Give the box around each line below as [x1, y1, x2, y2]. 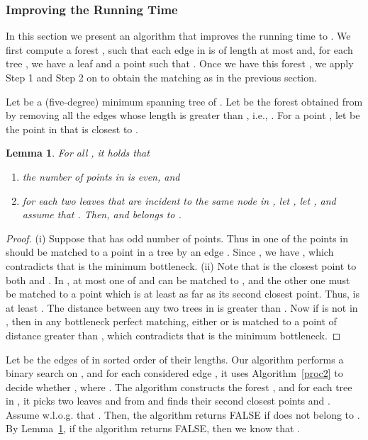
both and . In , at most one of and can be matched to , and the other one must [6, 272, 350, 287]
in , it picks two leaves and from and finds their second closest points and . [6, 393, 330, 408]
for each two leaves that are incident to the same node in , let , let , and [22, 193, 336, 208]
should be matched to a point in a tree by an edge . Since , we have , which [6, 244, 334, 259]
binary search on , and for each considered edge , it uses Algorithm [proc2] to [6, 366, 343, 380]
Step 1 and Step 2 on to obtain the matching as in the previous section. [6, 70, 317, 84]
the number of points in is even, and [22, 169, 180, 184]
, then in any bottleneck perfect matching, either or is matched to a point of [6, 314, 337, 329]
